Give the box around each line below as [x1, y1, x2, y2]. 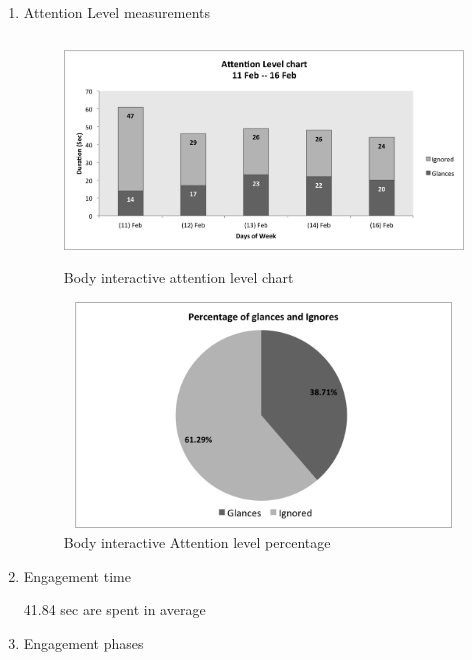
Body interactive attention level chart [63, 266, 294, 287]
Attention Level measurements [23, 2, 211, 22]
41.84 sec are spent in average [23, 599, 206, 620]
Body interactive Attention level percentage [63, 531, 331, 552]
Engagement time [23, 565, 131, 586]
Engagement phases [23, 632, 144, 653]
